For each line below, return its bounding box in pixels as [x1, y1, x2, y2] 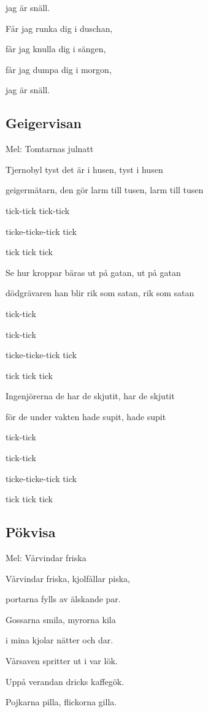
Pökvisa [6, 523, 56, 542]
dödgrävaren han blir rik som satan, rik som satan [6, 286, 195, 299]
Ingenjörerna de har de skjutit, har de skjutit [6, 389, 175, 402]
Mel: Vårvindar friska [6, 551, 87, 564]
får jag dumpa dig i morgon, [6, 63, 112, 75]
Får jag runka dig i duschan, [6, 21, 113, 34]
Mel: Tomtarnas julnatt [6, 142, 94, 155]
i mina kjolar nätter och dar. [6, 634, 114, 646]
